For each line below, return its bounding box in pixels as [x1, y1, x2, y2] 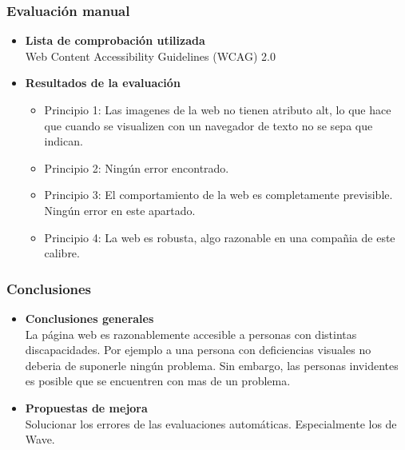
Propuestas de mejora [25, 399, 148, 416]
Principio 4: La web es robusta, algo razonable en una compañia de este [44, 229, 395, 245]
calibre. [44, 245, 80, 261]
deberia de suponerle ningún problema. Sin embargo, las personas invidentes [25, 356, 399, 373]
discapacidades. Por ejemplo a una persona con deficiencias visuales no [25, 341, 371, 358]
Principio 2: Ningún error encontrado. [44, 159, 229, 176]
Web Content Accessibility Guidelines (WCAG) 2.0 [25, 47, 276, 64]
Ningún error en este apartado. [44, 201, 196, 218]
